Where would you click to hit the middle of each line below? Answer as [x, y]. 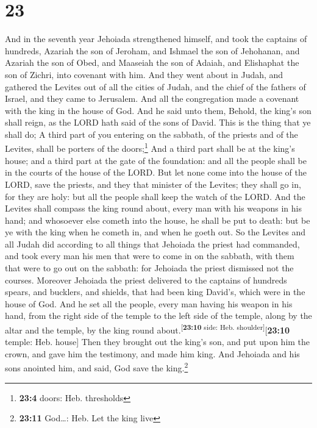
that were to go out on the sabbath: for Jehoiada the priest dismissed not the [149, 268]
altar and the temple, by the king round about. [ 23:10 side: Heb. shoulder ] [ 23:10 [148, 329]
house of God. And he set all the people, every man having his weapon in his [149, 303]
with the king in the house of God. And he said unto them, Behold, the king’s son [158, 110]
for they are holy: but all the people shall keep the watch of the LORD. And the [155, 196]
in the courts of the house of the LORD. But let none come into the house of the [156, 172]
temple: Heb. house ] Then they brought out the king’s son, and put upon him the [158, 342]
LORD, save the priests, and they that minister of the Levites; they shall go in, [153, 184]
